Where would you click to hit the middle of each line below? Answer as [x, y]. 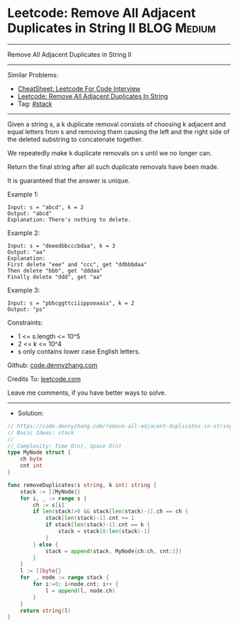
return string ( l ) [46, 611]
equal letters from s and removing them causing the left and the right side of [119, 131]
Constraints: [25, 322]
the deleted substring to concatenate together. [75, 139]
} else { [46, 545]
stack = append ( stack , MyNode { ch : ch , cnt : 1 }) [113, 551]
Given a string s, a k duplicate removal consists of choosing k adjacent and [117, 124]
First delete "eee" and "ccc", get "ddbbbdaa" [77, 264]
